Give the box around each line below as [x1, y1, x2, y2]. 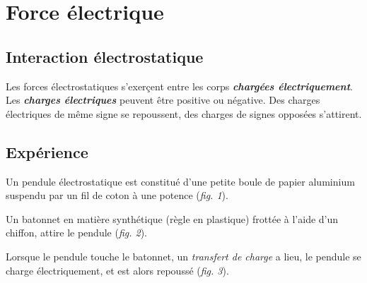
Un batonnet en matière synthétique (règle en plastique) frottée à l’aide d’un [6, 211, 339, 226]
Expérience [6, 140, 88, 162]
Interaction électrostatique [6, 45, 204, 67]
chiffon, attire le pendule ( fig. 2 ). [6, 225, 148, 240]
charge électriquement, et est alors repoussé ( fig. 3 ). [6, 263, 229, 277]
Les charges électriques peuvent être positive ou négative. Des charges [6, 92, 320, 107]
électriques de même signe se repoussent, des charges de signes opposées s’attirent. [6, 106, 362, 121]
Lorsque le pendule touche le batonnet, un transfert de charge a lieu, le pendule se [6, 248, 361, 263]
